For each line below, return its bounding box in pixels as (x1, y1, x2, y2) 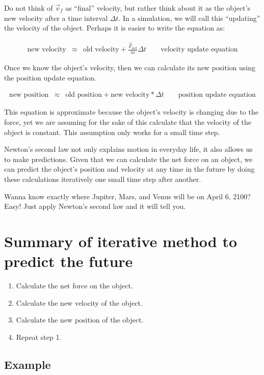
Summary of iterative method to (4, 230, 237, 251)
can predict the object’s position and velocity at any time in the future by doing (4, 164, 255, 174)
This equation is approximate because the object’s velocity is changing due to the (4, 106, 258, 117)
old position (65, 91, 102, 99)
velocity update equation (161, 46, 238, 53)
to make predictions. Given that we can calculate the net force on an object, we (4, 153, 253, 164)
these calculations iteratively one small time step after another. (4, 173, 201, 184)
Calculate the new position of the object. (16, 314, 144, 325)
